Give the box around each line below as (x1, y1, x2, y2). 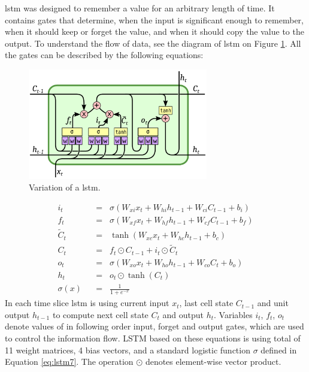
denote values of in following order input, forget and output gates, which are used (5, 320, 304, 332)
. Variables (214, 308, 253, 320)
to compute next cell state (52, 308, 149, 320)
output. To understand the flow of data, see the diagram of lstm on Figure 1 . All (5, 37, 301, 49)
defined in (260, 343, 297, 356)
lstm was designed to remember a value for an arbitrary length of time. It (5, 2, 275, 14)
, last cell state (179, 297, 234, 309)
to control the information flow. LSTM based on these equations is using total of (5, 331, 301, 344)
